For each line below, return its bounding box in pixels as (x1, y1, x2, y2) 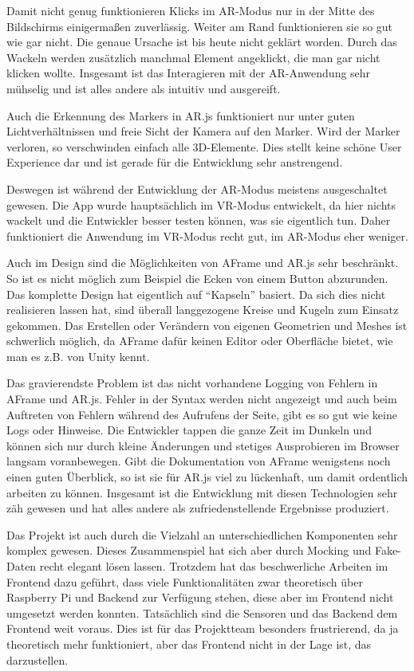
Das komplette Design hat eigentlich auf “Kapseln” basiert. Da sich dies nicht (6, 285, 386, 302)
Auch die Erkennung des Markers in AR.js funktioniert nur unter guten (6, 107, 355, 124)
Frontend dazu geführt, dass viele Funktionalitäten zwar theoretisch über (6, 573, 363, 590)
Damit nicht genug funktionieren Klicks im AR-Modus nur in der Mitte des (6, 2, 375, 18)
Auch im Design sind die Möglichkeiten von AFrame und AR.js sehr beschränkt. (6, 254, 399, 271)
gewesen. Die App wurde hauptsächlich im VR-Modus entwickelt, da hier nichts (6, 196, 396, 213)
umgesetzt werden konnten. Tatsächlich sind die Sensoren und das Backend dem (6, 604, 398, 621)
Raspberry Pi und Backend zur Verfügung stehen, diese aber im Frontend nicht (6, 589, 394, 606)
